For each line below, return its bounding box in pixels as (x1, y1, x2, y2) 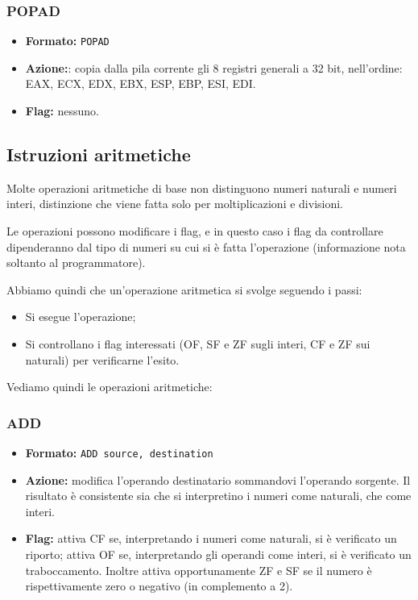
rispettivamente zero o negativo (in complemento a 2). (25, 577, 293, 594)
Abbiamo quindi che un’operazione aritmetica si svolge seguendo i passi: (6, 281, 362, 298)
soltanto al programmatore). (6, 254, 146, 271)
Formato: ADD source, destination (25, 444, 213, 461)
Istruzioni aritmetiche (6, 142, 191, 167)
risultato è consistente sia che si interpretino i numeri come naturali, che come (25, 487, 412, 504)
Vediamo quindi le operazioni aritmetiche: (6, 378, 213, 395)
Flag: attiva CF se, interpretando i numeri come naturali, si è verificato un (25, 530, 397, 547)
